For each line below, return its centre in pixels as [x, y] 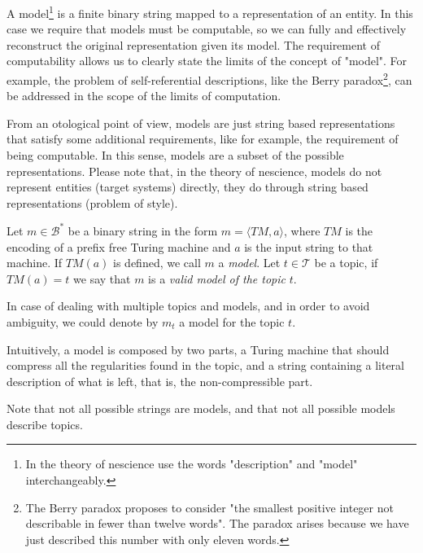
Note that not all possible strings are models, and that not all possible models [201, 408]
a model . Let [249, 263]
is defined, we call [157, 263]
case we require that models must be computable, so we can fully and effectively [207, 29]
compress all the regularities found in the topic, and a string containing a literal [205, 365]
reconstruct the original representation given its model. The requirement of [194, 44]
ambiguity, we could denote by [83, 321]
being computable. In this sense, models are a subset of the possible [175, 155]
